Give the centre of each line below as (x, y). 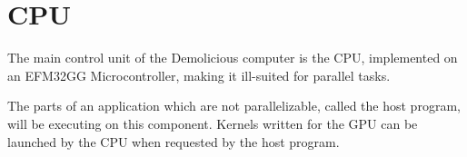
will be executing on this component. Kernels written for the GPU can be (213, 123)
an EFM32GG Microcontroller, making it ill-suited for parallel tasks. (199, 75)
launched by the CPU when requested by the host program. (174, 141)
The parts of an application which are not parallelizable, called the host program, (234, 106)
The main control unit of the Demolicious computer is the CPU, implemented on (233, 58)
